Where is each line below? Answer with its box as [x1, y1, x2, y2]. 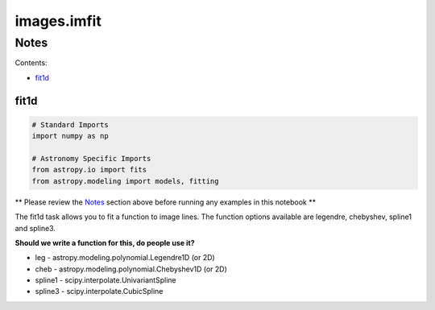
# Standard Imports [31, 120, 109, 129]
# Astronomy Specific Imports [31, 154, 151, 163]
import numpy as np [31, 131, 109, 141]
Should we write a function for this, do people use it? [14, 238, 195, 247]
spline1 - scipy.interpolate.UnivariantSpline [35, 275, 176, 285]
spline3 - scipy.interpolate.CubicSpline [35, 287, 164, 296]
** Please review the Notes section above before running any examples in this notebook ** [14, 197, 317, 207]
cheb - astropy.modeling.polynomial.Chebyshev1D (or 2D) [35, 264, 227, 274]
